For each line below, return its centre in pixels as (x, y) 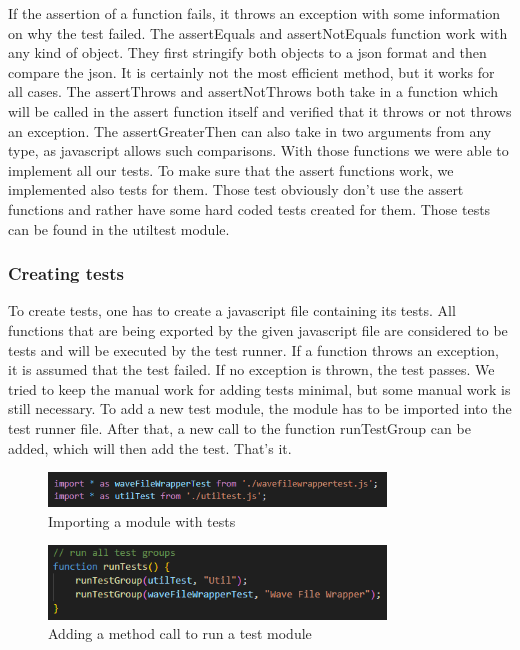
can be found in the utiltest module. (119, 228)
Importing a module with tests (142, 520)
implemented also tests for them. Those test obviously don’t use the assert (236, 189)
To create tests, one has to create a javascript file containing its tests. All (232, 310)
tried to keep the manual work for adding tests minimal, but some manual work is (259, 388)
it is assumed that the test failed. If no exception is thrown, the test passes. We (251, 369)
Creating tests (66, 273)
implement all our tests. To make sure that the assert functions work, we (231, 169)
